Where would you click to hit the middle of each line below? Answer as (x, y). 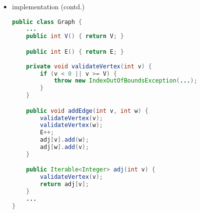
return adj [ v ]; (65, 184)
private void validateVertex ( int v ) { (89, 66)
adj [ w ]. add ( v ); (65, 147)
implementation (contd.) (48, 6)
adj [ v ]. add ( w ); (65, 140)
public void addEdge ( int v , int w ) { (87, 111)
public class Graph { (47, 22)
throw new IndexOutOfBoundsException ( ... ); (126, 81)
